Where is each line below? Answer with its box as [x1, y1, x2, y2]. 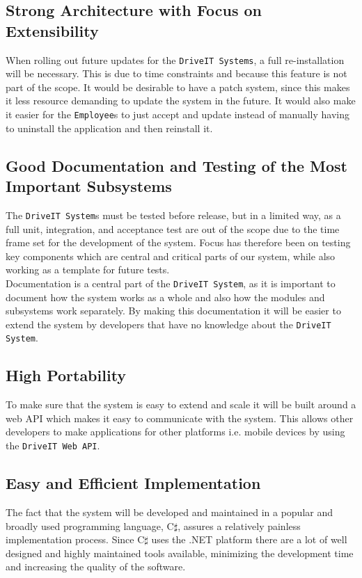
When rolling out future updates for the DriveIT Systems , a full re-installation [6, 52, 345, 67]
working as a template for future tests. [6, 262, 170, 277]
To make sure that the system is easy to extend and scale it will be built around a [6, 397, 356, 412]
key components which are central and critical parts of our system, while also [6, 248, 336, 263]
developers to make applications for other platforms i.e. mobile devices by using [6, 424, 345, 439]
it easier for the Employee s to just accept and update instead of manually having [6, 107, 350, 122]
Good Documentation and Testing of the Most [6, 154, 347, 176]
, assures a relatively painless [178, 518, 301, 533]
